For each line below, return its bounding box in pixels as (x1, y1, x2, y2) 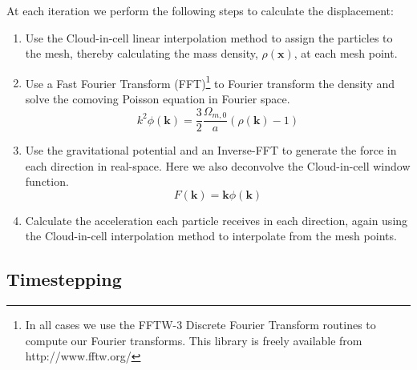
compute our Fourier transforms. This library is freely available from (25, 332, 362, 348)
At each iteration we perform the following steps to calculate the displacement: (6, 2, 394, 18)
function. (25, 173, 69, 190)
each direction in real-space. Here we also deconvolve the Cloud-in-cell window (25, 157, 411, 174)
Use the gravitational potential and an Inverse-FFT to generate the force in (25, 142, 397, 159)
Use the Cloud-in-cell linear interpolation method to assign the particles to (25, 29, 393, 46)
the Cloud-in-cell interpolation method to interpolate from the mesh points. (25, 227, 397, 244)
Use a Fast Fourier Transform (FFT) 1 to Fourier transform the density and (25, 72, 395, 91)
